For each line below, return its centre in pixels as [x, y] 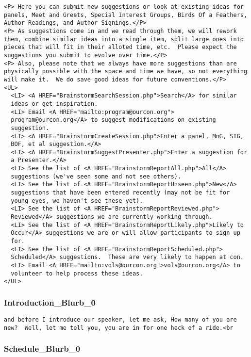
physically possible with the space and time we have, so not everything [126, 72]
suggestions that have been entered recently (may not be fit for [120, 193]
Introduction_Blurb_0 [50, 302]
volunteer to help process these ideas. [77, 273]
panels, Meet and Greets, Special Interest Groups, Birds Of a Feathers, [126, 15]
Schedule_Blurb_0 [42, 349]
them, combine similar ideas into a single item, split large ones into [124, 39]
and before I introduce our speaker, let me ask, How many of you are [120, 320]
